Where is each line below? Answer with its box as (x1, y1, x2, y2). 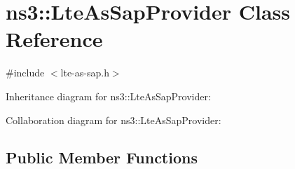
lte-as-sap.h (60, 65, 109, 80)
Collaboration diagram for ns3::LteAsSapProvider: (6, 112, 221, 127)
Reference (6, 25, 103, 53)
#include (6, 65, 45, 80)
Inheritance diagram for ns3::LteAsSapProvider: (6, 88, 211, 103)
